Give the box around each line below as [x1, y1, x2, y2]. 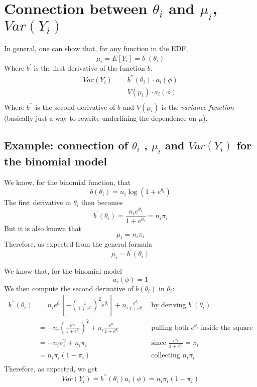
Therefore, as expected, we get [4, 363, 98, 374]
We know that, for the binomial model [4, 266, 122, 276]
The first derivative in [4, 197, 71, 208]
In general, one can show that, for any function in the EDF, [4, 43, 188, 53]
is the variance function [161, 101, 234, 112]
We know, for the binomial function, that [4, 176, 131, 187]
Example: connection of [4, 137, 128, 152]
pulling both [151, 324, 189, 331]
